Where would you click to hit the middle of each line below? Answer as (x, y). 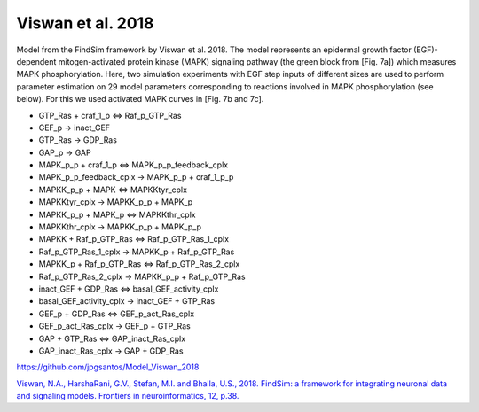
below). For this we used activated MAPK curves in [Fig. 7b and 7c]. (140, 99)
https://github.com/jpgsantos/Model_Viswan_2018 (108, 367)
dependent (36, 61)
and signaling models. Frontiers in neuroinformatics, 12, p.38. (128, 396)
